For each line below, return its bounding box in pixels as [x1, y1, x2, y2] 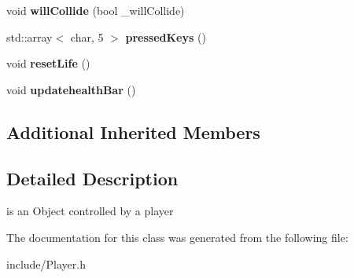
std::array [6, 28, 53, 45]
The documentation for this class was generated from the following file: [6, 229, 348, 245]
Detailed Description [6, 166, 179, 190]
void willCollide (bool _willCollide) [6, 2, 185, 18]
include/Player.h [6, 255, 86, 272]
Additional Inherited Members [6, 119, 260, 144]
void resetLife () [6, 55, 90, 71]
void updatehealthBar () [6, 81, 136, 97]
